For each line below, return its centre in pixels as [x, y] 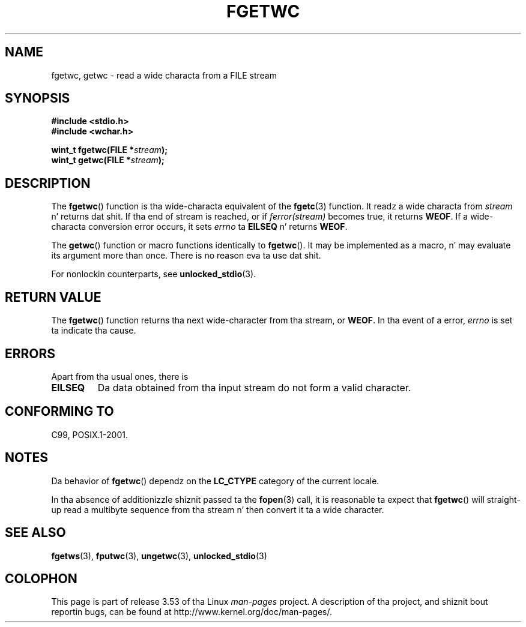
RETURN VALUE [53, 297]
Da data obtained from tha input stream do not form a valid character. [254, 387]
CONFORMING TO [59, 412]
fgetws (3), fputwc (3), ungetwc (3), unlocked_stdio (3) [159, 556]
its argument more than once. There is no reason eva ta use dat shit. [186, 256]
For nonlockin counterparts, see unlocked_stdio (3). [154, 274]
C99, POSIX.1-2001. [89, 434]
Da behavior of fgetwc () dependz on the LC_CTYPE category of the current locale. [215, 481]
